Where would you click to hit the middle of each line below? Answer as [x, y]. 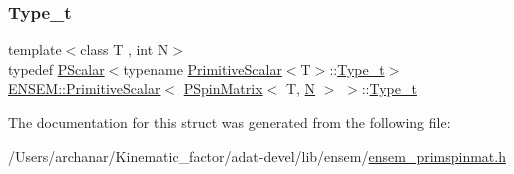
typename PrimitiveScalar [202, 68]
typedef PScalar [56, 68]
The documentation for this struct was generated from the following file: [229, 122]
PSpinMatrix [223, 88]
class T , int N [124, 49]
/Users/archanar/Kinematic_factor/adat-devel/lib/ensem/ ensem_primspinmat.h [257, 155]
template [35, 49]
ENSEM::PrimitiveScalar [84, 88]
